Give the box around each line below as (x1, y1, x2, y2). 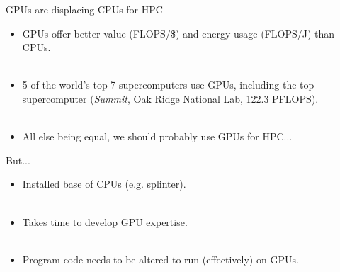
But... (6, 152, 30, 167)
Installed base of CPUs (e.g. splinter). (22, 176, 186, 191)
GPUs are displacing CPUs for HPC (6, 2, 163, 16)
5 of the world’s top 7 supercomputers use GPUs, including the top (22, 77, 314, 92)
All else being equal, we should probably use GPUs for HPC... (22, 129, 293, 144)
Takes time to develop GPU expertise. (22, 214, 188, 229)
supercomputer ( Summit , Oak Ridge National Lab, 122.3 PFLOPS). (22, 91, 319, 106)
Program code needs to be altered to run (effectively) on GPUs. (22, 251, 299, 266)
